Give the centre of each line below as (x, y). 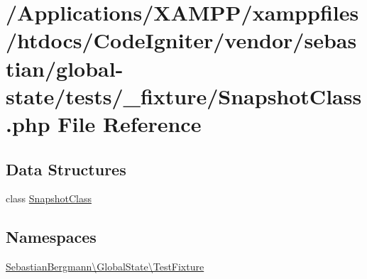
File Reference (130, 123)
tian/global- (65, 68)
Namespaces (51, 237)
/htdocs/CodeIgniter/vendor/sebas (181, 40)
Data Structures (66, 169)
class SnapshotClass (49, 198)
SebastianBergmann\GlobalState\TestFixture (105, 267)
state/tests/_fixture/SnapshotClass (184, 95)
